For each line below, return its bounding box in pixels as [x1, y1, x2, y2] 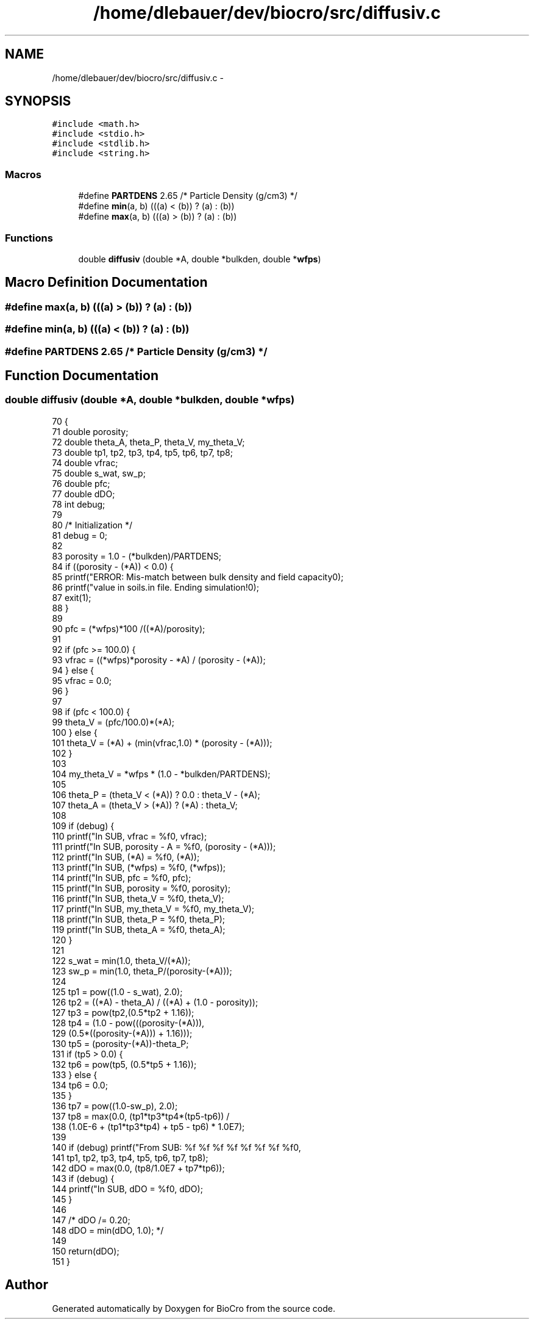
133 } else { [52, 1069, 98, 1080]
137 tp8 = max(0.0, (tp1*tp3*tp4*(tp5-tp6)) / [52, 1110, 230, 1121]
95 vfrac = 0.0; [52, 675, 112, 686]
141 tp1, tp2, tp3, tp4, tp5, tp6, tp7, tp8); [52, 1152, 208, 1163]
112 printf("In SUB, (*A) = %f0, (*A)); [52, 851, 200, 862]
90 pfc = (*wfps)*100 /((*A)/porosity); [52, 623, 205, 634]
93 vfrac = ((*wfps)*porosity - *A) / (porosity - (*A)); [52, 654, 266, 665]
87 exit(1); [52, 592, 91, 603]
